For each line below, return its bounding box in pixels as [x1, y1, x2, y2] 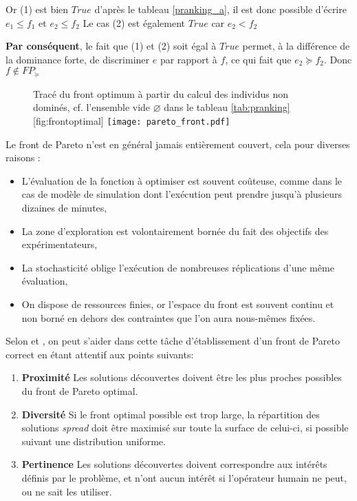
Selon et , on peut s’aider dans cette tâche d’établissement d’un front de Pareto [6, 334, 340, 348]
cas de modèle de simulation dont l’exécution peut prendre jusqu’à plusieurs [21, 187, 343, 201]
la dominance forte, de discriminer [6, 52, 150, 66]
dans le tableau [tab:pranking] [164, 100, 290, 114]
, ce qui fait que [225, 52, 292, 66]
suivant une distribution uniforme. [21, 433, 166, 448]
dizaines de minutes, [21, 201, 107, 215]
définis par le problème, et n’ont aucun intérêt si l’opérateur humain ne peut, [21, 470, 347, 484]
